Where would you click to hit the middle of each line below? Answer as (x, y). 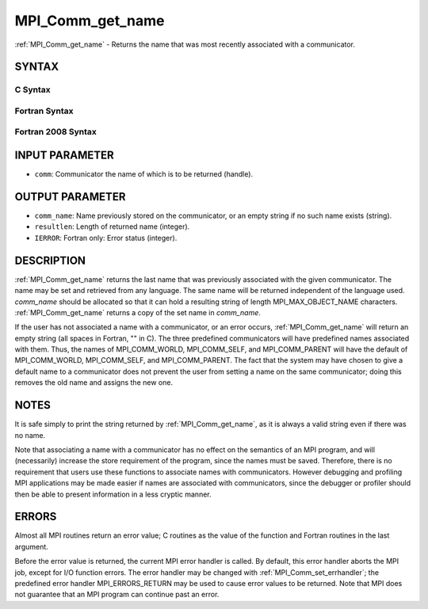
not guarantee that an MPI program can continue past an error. (117, 595)
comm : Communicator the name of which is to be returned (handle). (144, 174)
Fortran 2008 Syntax (55, 132)
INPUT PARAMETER (64, 156)
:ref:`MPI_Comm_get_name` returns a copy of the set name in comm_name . (138, 312)
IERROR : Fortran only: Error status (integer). (106, 238)
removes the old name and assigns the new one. (94, 383)
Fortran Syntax (44, 111)
